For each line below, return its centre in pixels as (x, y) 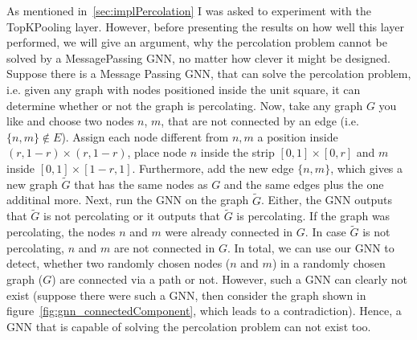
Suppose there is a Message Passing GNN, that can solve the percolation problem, (209, 74)
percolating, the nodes (61, 232)
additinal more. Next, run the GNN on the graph (128, 200)
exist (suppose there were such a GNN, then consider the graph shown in (186, 295)
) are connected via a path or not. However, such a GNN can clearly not (230, 279)
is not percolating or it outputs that (132, 216)
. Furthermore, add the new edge (213, 168)
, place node (157, 152)
